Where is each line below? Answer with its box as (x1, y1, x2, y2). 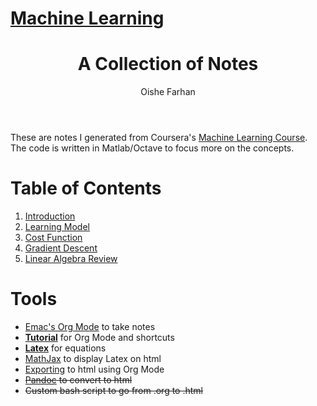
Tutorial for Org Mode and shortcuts (24, 332, 175, 343)
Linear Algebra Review (24, 253, 118, 265)
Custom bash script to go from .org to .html (24, 385, 204, 396)
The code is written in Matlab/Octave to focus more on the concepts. (10, 142, 295, 154)
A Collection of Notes (77, 53, 259, 76)
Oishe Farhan (140, 86, 196, 98)
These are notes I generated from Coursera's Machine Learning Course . (10, 132, 308, 144)
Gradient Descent (24, 242, 98, 254)
